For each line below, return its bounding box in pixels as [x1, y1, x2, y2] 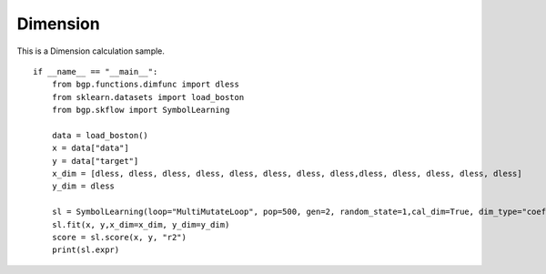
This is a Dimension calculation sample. [16, 46, 166, 56]
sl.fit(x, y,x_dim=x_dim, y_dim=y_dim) [51, 219, 230, 229]
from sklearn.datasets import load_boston [51, 92, 245, 102]
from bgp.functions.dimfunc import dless [51, 79, 240, 90]
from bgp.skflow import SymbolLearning [51, 105, 230, 116]
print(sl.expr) [51, 245, 120, 255]
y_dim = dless [51, 181, 116, 191]
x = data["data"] [51, 143, 129, 154]
